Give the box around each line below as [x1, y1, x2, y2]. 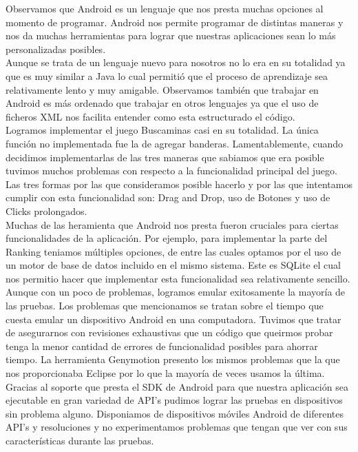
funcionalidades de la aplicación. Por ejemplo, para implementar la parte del [6, 231, 328, 245]
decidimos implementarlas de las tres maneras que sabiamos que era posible [6, 150, 324, 164]
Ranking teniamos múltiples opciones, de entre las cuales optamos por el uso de [6, 244, 341, 258]
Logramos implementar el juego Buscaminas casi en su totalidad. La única [6, 123, 319, 137]
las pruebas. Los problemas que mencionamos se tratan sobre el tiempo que [6, 298, 324, 313]
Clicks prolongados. [6, 203, 87, 218]
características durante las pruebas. [6, 433, 154, 447]
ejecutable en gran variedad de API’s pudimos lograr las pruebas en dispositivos [6, 393, 343, 407]
